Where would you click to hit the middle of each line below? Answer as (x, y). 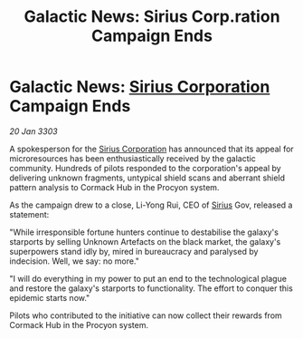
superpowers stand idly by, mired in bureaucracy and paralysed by (134, 251)
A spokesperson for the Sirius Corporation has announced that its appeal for (151, 149)
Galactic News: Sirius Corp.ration (152, 17)
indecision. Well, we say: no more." (75, 261)
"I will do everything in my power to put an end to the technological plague (148, 278)
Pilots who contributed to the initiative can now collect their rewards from (146, 315)
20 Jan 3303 (33, 131)
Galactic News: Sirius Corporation (140, 87)
